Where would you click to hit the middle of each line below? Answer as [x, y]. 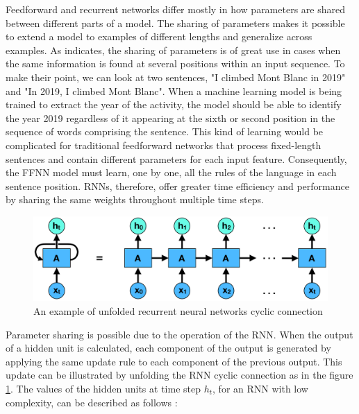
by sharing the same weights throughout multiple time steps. [135, 199]
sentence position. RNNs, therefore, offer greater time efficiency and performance [177, 186]
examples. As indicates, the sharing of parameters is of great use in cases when [173, 50]
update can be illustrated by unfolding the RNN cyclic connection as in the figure [179, 375]
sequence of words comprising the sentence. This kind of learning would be [165, 131]
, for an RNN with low [260, 389]
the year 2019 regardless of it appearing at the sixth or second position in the [170, 118]
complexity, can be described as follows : [92, 402]
